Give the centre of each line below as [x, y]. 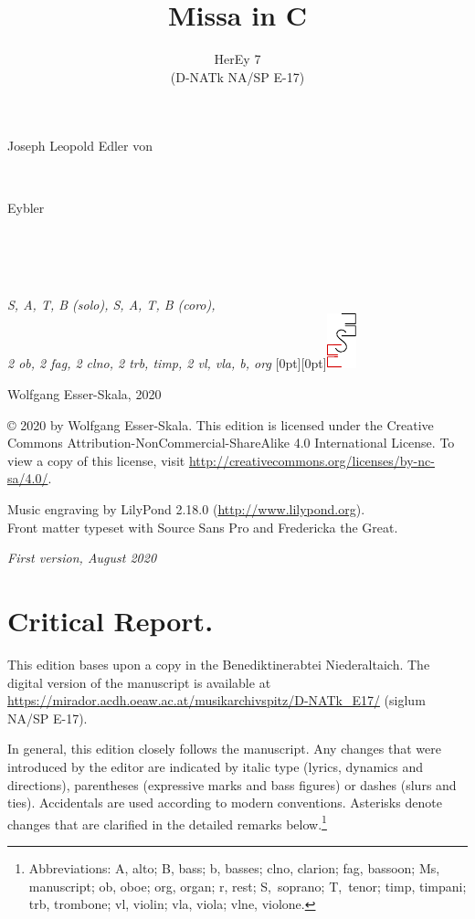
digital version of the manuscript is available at [139, 682]
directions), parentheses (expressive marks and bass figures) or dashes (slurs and [232, 784]
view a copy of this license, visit [96, 460]
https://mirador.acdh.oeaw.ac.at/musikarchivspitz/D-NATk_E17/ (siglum [216, 700]
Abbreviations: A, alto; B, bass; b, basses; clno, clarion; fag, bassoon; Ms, [234, 867]
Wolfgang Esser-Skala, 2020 [84, 394]
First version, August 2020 [82, 558]
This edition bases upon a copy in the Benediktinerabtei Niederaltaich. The [219, 664]
